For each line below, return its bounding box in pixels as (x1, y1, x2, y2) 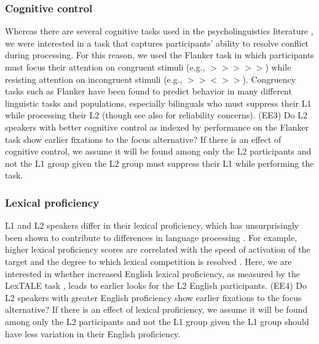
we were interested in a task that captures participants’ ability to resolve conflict (5, 36, 309, 49)
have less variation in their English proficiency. (5, 327, 181, 340)
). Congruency (242, 72, 296, 85)
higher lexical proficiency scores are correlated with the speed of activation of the (5, 243, 310, 256)
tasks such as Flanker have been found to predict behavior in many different (5, 85, 292, 97)
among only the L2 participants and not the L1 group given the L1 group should (5, 315, 309, 327)
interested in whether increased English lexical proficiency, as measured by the (5, 267, 300, 280)
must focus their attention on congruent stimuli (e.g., (5, 61, 205, 73)
